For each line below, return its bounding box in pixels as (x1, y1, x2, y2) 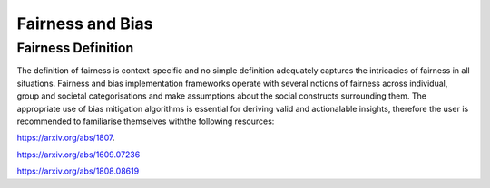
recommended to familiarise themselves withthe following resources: (16, 116, 275, 127)
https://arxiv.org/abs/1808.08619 (16, 165, 140, 176)
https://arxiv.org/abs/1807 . (16, 132, 115, 144)
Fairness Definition (16, 40, 134, 56)
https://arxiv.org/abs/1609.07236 (16, 149, 141, 160)
